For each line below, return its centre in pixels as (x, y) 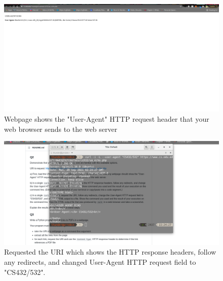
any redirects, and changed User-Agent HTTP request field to (100, 261)
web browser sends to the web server (61, 129)
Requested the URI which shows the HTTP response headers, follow (110, 252)
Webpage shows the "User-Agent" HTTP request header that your (107, 119)
